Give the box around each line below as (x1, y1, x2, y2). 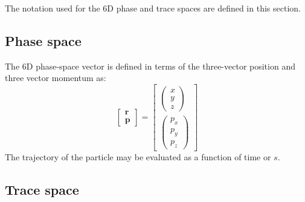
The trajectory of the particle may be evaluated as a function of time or (5, 150, 271, 163)
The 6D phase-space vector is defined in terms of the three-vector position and (5, 59, 295, 72)
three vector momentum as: (5, 71, 106, 84)
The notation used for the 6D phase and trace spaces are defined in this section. (5, 2, 301, 14)
